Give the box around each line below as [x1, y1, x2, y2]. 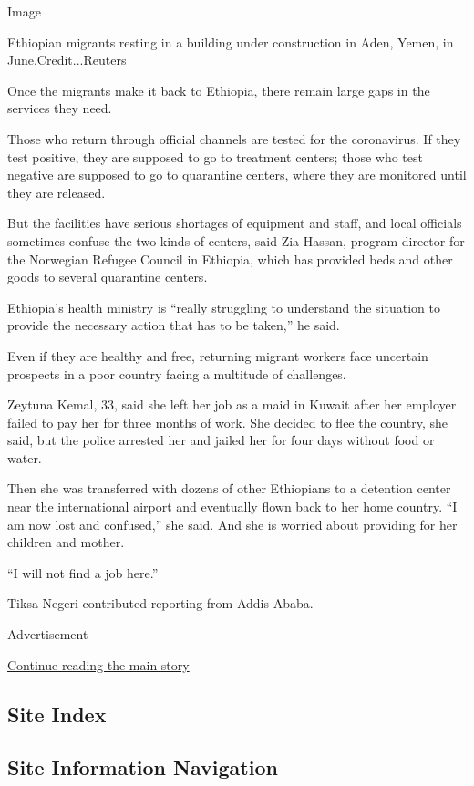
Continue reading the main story [7, 655, 190, 674]
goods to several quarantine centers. [7, 267, 208, 286]
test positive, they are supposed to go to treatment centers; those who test [7, 147, 423, 166]
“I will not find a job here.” [7, 563, 159, 582]
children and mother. [7, 533, 125, 552]
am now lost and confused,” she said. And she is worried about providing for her [7, 514, 458, 533]
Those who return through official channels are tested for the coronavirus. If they [7, 129, 461, 148]
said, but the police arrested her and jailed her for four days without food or [7, 430, 435, 450]
